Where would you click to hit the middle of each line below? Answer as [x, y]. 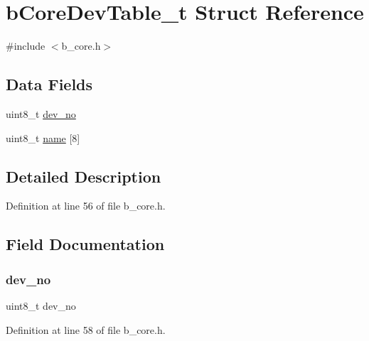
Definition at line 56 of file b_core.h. [86, 206]
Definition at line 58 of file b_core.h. [86, 329]
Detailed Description [84, 176]
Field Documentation [85, 244]
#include [26, 46]
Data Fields [49, 84]
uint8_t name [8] [43, 137]
